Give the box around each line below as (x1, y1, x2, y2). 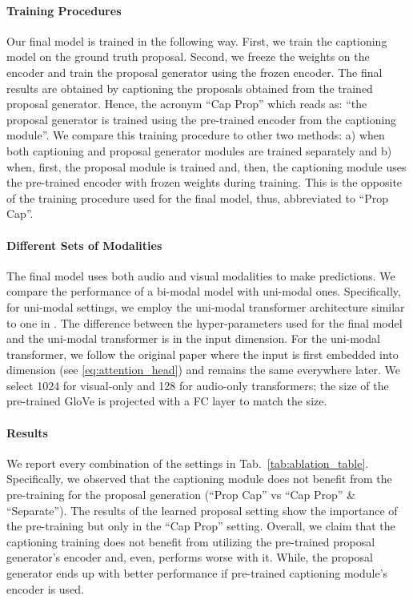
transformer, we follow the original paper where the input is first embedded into (6, 345, 399, 362)
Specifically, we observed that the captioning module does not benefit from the (6, 470, 392, 487)
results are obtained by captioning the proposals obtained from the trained (6, 79, 373, 96)
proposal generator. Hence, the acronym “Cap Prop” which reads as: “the (6, 95, 367, 112)
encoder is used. (6, 580, 85, 597)
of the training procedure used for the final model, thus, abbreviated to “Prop (6, 189, 389, 206)
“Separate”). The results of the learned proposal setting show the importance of (6, 501, 398, 518)
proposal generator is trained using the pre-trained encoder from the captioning (6, 111, 397, 127)
